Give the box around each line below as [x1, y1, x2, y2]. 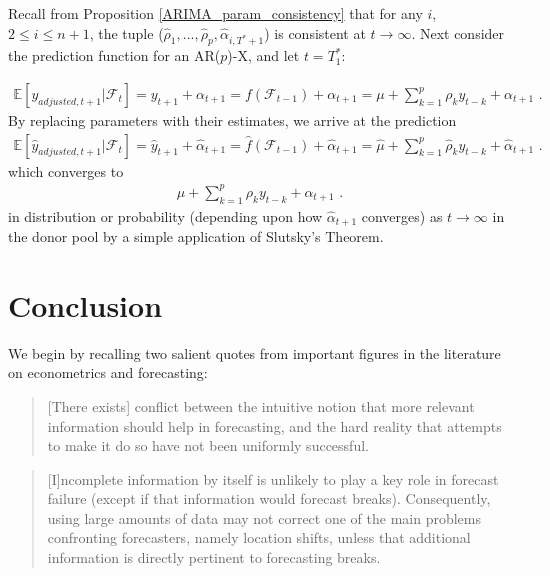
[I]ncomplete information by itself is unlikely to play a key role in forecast [47, 468, 499, 489]
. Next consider [411, 22, 505, 43]
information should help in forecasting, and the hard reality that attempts [47, 415, 502, 436]
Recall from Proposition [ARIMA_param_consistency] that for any [8, 3, 423, 23]
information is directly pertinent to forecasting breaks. [47, 547, 381, 568]
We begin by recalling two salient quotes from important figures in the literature [8, 342, 501, 363]
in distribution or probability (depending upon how [8, 205, 323, 226]
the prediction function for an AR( [8, 45, 221, 66]
